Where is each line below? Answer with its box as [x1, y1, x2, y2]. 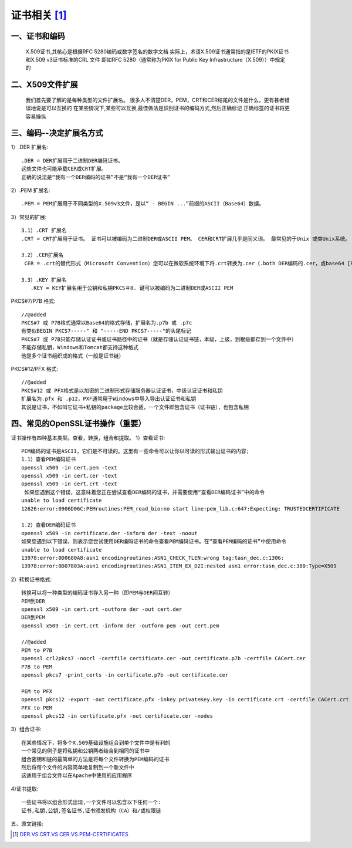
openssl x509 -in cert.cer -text [21, 472, 117, 479]
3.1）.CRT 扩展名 [21, 227, 67, 234]
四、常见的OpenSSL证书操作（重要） [11, 418, 146, 428]
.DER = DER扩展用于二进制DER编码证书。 [21, 157, 123, 164]
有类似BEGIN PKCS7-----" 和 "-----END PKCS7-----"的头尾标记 [21, 327, 192, 335]
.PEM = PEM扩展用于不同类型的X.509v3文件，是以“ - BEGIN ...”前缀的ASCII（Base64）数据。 [21, 200, 265, 207]
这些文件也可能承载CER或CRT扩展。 [21, 165, 107, 173]
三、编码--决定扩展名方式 [11, 128, 103, 138]
